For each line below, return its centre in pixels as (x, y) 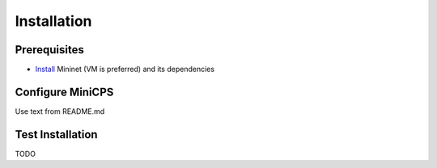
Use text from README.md (60, 111)
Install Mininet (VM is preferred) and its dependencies (125, 69)
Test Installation (56, 134)
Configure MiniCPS (64, 92)
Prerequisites (49, 50)
